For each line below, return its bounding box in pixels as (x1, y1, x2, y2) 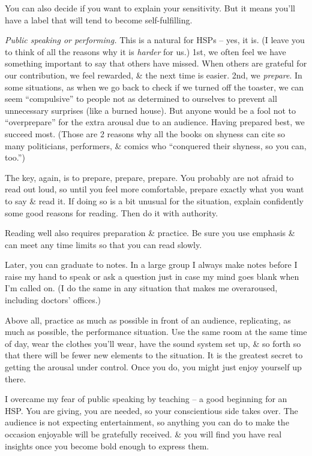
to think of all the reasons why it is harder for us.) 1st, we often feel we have (5, 45, 286, 58)
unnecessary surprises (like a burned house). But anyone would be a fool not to (5, 104, 296, 116)
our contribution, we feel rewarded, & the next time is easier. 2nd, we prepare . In (5, 68, 302, 81)
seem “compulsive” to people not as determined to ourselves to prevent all (5, 92, 277, 105)
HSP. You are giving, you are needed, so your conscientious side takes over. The (5, 404, 298, 416)
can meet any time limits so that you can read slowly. (5, 238, 202, 250)
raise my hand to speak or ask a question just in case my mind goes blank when (5, 270, 299, 282)
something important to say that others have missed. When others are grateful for (5, 57, 307, 70)
